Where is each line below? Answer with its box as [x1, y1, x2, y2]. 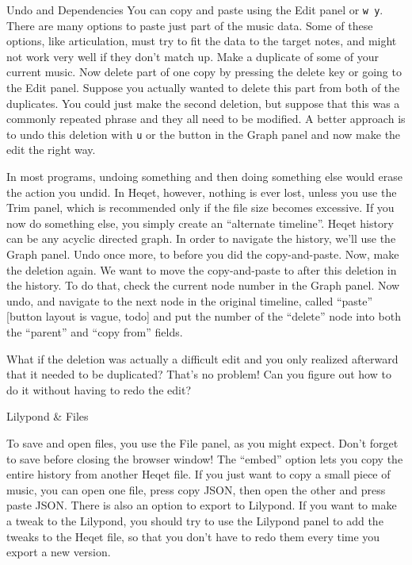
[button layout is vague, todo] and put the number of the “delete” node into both [6, 308, 401, 325]
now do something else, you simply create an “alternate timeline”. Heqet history [6, 214, 394, 231]
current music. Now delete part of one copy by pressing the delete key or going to [6, 63, 402, 80]
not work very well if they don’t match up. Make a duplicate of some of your [6, 48, 379, 64]
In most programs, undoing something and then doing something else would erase [6, 168, 402, 185]
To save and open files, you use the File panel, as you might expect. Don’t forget [6, 434, 399, 451]
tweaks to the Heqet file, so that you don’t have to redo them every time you [6, 528, 380, 544]
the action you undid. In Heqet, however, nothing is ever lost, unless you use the [6, 183, 397, 200]
